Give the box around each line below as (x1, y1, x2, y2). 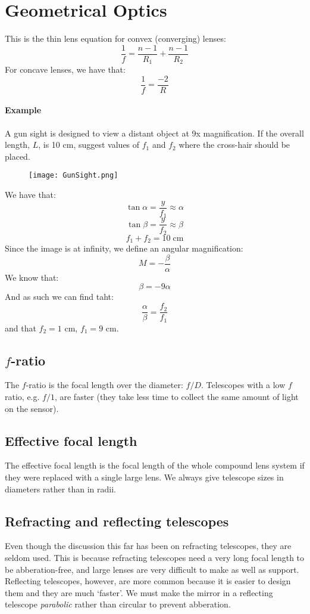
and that (5, 321, 36, 334)
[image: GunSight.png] (29, 171, 118, 180)
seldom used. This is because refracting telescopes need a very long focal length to (5, 551, 305, 563)
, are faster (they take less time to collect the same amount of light (54, 390, 299, 402)
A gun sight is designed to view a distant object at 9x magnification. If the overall (5, 126, 304, 139)
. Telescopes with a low (201, 379, 286, 391)
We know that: (5, 271, 59, 283)
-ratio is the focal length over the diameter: (26, 379, 183, 391)
